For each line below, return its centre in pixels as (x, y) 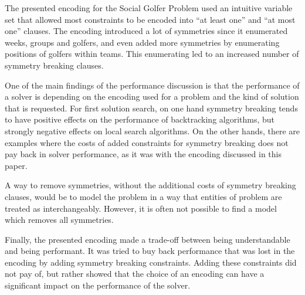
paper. (16, 165)
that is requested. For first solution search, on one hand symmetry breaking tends (151, 108)
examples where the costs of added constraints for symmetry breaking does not (147, 142)
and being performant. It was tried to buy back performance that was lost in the (150, 251)
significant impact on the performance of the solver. (98, 285)
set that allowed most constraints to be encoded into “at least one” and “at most (150, 19)
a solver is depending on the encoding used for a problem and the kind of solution (152, 96)
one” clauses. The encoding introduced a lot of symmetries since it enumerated (146, 31)
